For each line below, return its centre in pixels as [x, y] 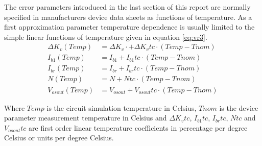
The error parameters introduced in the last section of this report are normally [127, 7]
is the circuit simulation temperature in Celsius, [122, 107]
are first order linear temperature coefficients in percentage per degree [138, 127]
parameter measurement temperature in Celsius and [86, 118]
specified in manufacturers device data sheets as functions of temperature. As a [128, 17]
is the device [239, 107]
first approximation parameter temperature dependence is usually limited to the [129, 27]
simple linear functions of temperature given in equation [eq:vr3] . [106, 36]
